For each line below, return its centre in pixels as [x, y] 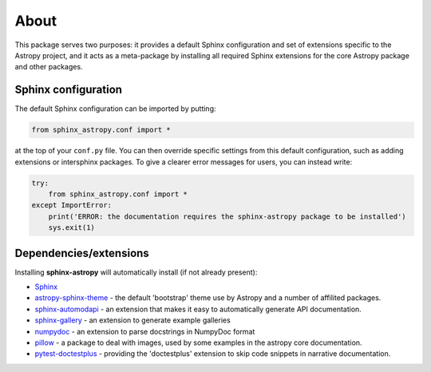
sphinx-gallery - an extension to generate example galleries [132, 320]
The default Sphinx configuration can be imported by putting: [115, 109]
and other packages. [49, 67]
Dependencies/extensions [82, 253]
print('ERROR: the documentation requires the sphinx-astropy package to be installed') [227, 216]
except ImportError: [71, 205]
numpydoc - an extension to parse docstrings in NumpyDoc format [145, 331]
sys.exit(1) [72, 228]
